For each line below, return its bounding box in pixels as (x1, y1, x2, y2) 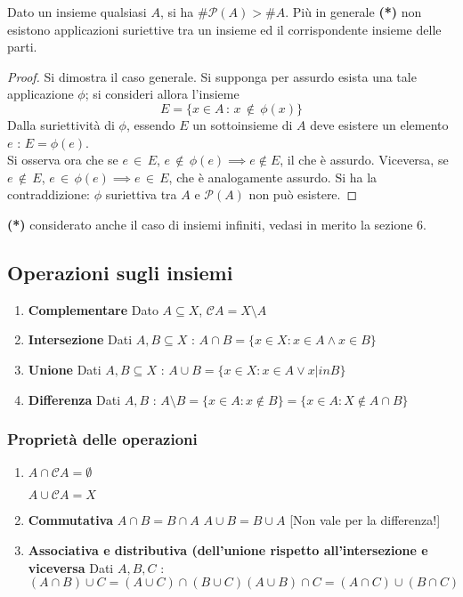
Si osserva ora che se (7, 150, 118, 169)
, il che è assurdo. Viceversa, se (280, 150, 449, 169)
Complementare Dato (28, 300, 158, 319)
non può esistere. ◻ (248, 185, 358, 204)
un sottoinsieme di (192, 115, 293, 133)
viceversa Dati (28, 558, 114, 577)
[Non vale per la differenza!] (289, 511, 441, 529)
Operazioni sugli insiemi (7, 258, 233, 286)
